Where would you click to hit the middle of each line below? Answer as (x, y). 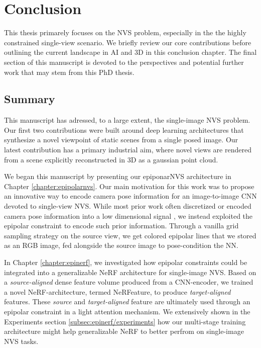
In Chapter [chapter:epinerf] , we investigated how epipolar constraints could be (126, 262)
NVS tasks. (21, 341)
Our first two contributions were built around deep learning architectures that (124, 129)
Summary (30, 99)
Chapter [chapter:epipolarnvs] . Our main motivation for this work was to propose (129, 186)
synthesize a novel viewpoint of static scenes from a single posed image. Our (121, 140)
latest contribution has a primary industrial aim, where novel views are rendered (128, 150)
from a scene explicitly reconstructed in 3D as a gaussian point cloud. (111, 159)
